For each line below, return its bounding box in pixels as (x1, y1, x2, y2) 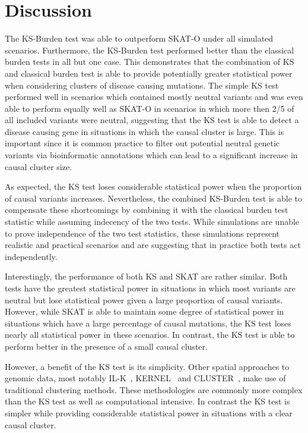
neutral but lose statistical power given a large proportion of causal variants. (5, 293, 283, 306)
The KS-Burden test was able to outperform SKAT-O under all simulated (5, 32, 274, 45)
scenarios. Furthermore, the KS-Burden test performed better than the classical (5, 43, 294, 56)
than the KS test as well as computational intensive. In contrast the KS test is (5, 395, 290, 407)
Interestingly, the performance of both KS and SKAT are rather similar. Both (5, 270, 288, 283)
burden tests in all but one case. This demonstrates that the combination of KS (5, 55, 294, 68)
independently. (5, 250, 58, 262)
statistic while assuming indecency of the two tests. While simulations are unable (5, 215, 300, 228)
